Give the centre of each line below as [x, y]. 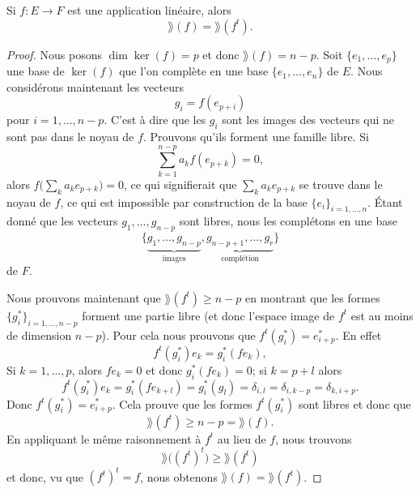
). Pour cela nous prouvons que [178, 334]
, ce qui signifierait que [180, 184]
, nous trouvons [314, 438]
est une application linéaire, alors [149, 10]
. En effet [358, 334]
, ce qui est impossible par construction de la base [184, 201]
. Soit [329, 54]
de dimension [39, 334]
